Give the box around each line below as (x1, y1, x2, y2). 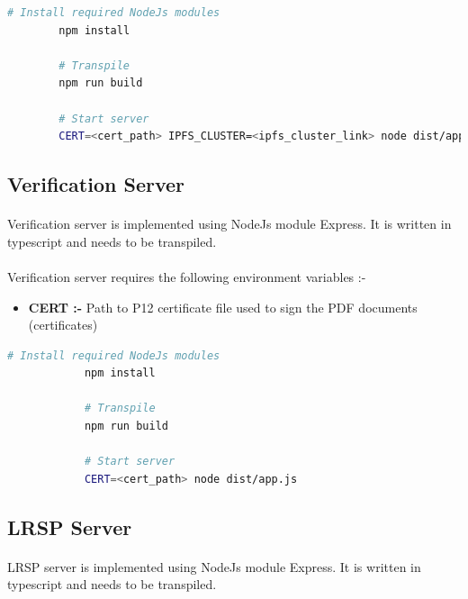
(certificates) (28, 315, 98, 334)
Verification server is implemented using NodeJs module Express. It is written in (7, 214, 452, 233)
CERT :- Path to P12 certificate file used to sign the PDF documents (28, 297, 418, 316)
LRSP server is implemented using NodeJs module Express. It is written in (7, 557, 421, 576)
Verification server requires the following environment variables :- (7, 267, 366, 286)
